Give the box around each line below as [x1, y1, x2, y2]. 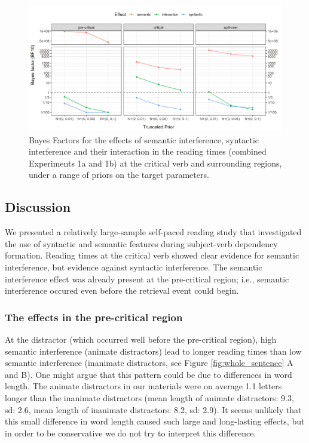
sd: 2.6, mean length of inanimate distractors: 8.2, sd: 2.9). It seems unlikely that [5, 403, 302, 416]
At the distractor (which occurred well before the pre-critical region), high [5, 333, 277, 345]
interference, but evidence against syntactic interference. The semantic [5, 260, 262, 273]
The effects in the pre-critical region [5, 309, 183, 324]
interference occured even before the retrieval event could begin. [5, 284, 239, 297]
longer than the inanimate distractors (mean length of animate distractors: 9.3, [5, 391, 294, 404]
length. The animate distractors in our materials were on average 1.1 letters [5, 380, 282, 392]
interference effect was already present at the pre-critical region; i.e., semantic [5, 272, 289, 285]
